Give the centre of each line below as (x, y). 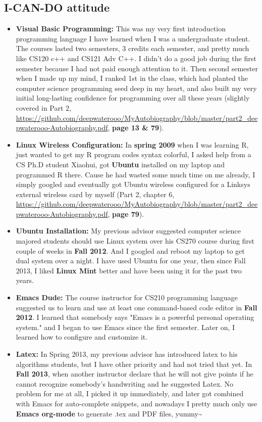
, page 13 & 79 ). (136, 128)
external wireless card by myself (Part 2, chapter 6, (95, 194)
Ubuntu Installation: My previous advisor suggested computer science (128, 231)
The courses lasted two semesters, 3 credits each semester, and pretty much (133, 48)
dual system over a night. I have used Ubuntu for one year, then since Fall (131, 261)
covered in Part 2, (43, 107)
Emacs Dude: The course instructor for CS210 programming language (127, 297)
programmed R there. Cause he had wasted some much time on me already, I (136, 174)
